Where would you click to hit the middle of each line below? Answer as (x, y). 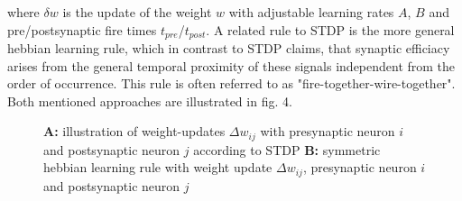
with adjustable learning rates (311, 12)
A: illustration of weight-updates (134, 131)
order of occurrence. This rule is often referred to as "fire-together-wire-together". (231, 83)
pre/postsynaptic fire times (82, 29)
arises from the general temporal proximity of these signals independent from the (231, 65)
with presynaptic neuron (328, 131)
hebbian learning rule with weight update (158, 167)
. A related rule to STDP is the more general (330, 29)
